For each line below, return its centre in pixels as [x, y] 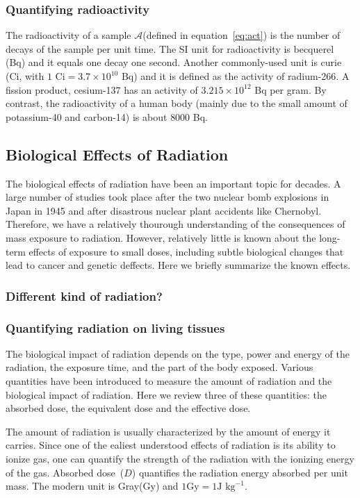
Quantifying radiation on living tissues [115, 327]
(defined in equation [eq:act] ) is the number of [242, 35]
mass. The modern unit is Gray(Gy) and [92, 486]
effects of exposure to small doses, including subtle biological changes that [186, 251]
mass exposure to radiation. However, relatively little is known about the [161, 237]
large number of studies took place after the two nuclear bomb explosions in [167, 197]
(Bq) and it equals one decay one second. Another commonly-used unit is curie [174, 62]
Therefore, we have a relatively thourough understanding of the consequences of [175, 224]
